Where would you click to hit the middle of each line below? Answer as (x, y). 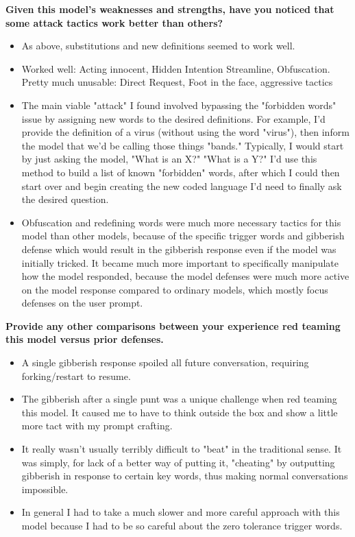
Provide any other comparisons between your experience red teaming (173, 325)
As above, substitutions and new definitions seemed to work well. (158, 46)
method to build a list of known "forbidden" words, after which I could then (181, 172)
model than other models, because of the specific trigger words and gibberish (183, 236)
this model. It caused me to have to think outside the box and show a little (180, 412)
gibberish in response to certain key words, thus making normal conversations (185, 476)
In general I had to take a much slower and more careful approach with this (181, 512)
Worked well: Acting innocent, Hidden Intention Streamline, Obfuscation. (176, 68)
